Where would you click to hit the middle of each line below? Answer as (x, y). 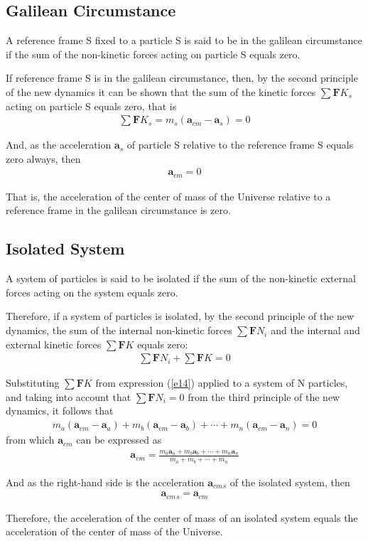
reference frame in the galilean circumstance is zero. (118, 210)
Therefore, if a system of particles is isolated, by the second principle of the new (180, 316)
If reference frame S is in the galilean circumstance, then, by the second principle (182, 78)
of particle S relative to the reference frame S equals (240, 145)
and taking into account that (69, 396)
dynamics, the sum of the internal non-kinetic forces (119, 330)
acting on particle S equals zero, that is (91, 106)
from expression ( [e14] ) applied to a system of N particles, (222, 383)
